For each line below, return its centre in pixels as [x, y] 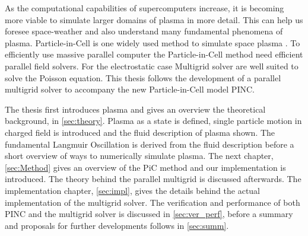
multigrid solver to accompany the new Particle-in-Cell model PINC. [130, 89]
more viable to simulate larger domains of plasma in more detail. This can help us [154, 19]
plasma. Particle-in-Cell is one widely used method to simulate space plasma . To [153, 42]
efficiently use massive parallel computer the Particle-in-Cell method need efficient [154, 54]
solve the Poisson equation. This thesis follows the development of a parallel [143, 77]
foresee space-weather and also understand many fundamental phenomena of [144, 31]
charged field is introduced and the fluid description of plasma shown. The [140, 132]
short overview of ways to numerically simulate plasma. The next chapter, [139, 156]
